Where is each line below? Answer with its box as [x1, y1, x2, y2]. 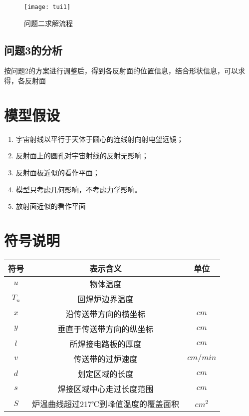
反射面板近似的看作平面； [15, 167, 100, 177]
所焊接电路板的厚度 [69, 338, 142, 350]
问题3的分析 [4, 42, 63, 57]
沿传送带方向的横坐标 [65, 308, 146, 320]
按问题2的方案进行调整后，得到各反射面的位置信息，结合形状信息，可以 [4, 65, 238, 76]
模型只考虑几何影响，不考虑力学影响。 [15, 184, 142, 194]
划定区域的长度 [77, 368, 134, 380]
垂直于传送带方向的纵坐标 [57, 323, 154, 335]
